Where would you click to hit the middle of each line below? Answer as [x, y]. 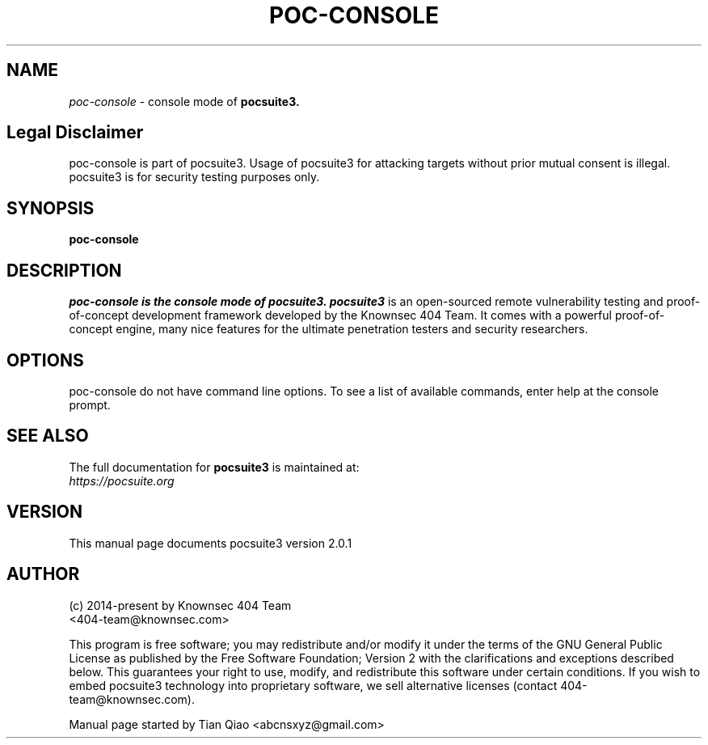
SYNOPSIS [51, 208]
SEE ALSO [48, 436]
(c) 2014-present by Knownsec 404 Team [180, 605]
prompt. [90, 404]
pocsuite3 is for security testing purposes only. [194, 177]
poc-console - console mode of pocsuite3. [184, 101]
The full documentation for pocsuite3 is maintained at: [214, 467]
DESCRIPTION [64, 270]
